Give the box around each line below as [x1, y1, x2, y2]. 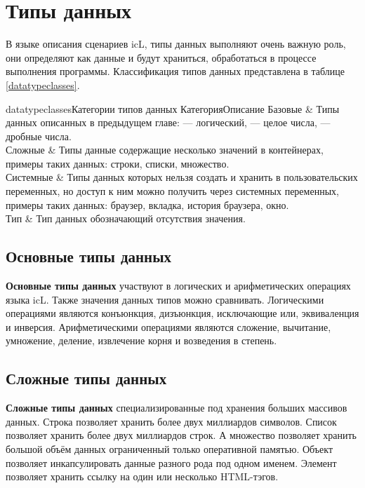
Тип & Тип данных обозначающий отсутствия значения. [6, 211, 246, 226]
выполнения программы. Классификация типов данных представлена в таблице [6, 64, 345, 79]
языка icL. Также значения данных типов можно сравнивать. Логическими [6, 292, 324, 306]
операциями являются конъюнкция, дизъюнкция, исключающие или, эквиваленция [6, 306, 359, 320]
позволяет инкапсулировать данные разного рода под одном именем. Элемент [6, 455, 337, 470]
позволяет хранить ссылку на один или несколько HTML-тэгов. [6, 469, 279, 484]
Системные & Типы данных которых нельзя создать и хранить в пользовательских [6, 170, 358, 184]
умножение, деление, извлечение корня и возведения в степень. [6, 333, 277, 348]
